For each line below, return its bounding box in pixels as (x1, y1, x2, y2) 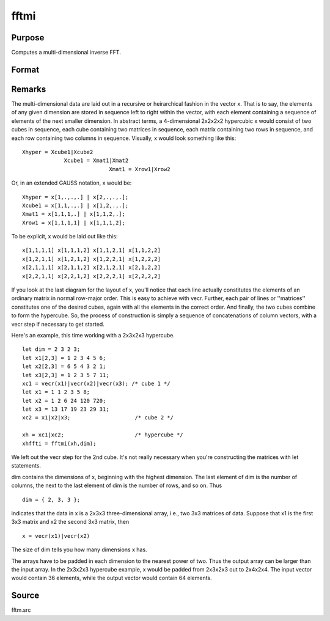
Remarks (11, 84, 46, 94)
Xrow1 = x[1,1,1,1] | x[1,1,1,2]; (22, 219, 125, 226)
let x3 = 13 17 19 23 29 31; (22, 406, 109, 413)
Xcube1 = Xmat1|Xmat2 (64, 157, 129, 164)
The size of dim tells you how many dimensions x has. (11, 546, 147, 553)
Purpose (11, 32, 45, 43)
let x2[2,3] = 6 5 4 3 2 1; (22, 363, 106, 370)
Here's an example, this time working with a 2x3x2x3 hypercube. (11, 331, 175, 339)
